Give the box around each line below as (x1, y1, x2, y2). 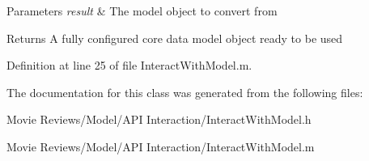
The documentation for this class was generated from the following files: (6, 83, 363, 100)
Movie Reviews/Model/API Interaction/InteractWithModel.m (6, 138, 315, 155)
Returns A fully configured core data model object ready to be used (6, 29, 343, 46)
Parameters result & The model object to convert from (6, 2, 278, 19)
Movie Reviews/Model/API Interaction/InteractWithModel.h (6, 111, 312, 128)
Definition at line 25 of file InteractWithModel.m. (6, 57, 252, 74)
